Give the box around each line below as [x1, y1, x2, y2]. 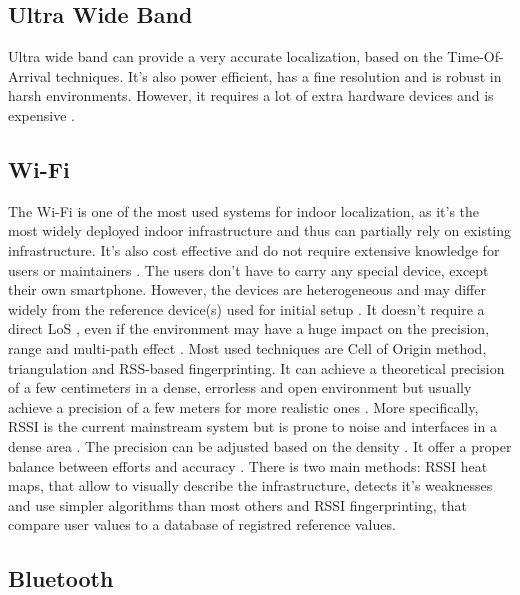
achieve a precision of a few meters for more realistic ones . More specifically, [8, 396, 479, 417]
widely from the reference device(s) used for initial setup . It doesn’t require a [8, 298, 485, 319]
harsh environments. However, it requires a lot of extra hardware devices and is [8, 85, 494, 106]
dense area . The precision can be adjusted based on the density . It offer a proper [8, 435, 512, 456]
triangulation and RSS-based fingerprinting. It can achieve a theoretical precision [8, 357, 505, 378]
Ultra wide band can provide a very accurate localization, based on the [8, 46, 443, 67]
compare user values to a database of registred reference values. [8, 514, 396, 535]
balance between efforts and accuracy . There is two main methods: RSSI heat [8, 455, 488, 476]
